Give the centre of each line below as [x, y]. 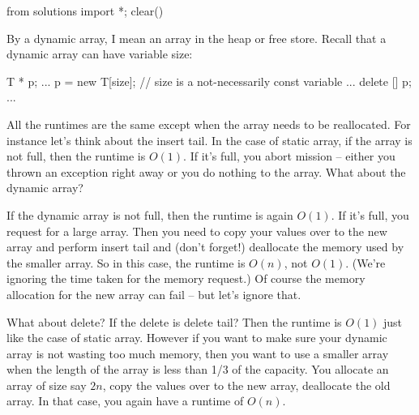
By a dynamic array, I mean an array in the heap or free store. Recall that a [197, 38]
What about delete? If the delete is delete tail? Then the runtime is [174, 321]
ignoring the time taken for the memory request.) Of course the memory [186, 278]
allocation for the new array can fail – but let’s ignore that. [154, 294]
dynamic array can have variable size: [100, 54]
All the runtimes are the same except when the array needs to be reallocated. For [209, 124]
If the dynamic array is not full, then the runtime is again [150, 214]
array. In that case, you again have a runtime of [125, 401]
